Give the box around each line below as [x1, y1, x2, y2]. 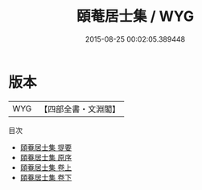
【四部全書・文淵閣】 [39, 103, 121, 115]
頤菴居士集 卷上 [19, 162, 72, 172]
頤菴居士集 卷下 [19, 172, 72, 182]
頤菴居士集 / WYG [76, 7, 195, 26]
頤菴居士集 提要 [19, 142, 72, 152]
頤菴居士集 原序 [19, 152, 72, 162]
